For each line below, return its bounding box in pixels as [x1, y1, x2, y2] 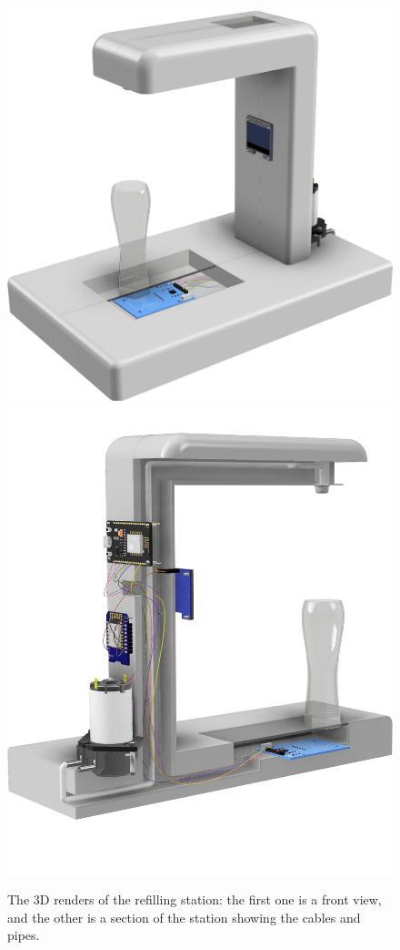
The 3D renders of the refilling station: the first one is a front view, [7, 890, 382, 909]
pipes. [7, 925, 40, 945]
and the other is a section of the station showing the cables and [7, 907, 361, 926]
